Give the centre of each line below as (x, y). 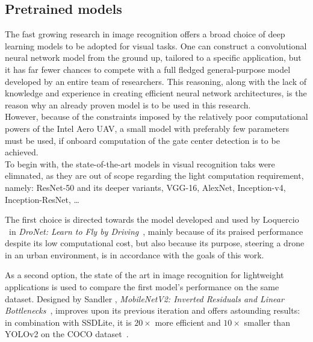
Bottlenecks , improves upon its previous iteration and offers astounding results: (153, 310)
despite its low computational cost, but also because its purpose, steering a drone (155, 243)
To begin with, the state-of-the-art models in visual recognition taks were (140, 163)
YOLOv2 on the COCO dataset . (67, 334)
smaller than (267, 322)
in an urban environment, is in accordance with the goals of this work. (135, 254)
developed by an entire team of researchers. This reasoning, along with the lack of (156, 81)
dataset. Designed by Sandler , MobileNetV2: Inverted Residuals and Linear (144, 298)
